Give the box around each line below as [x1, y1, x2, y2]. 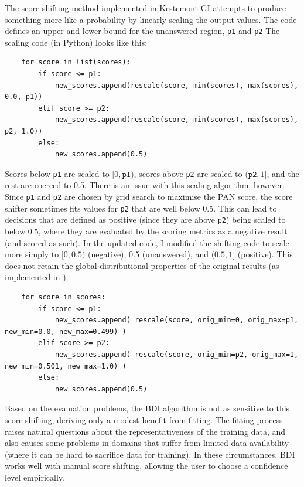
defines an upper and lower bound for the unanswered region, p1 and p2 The [5, 25, 280, 37]
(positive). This [237, 248, 293, 260]
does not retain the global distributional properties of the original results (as [5, 259, 279, 271]
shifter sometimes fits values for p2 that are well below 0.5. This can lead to [5, 202, 277, 214]
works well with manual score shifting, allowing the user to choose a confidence [5, 459, 288, 472]
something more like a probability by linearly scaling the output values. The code [5, 13, 297, 25]
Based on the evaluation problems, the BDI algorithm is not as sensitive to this [5, 402, 290, 414]
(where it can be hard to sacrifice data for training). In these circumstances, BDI [5, 448, 295, 460]
